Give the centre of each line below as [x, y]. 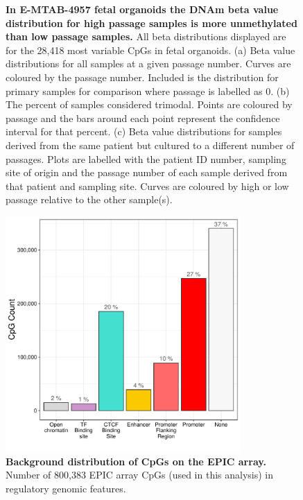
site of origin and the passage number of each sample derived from [147, 172]
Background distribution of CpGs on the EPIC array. [136, 461]
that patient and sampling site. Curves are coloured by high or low [147, 186]
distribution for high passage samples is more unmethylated [151, 23]
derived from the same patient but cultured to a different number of [150, 145]
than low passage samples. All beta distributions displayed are [146, 36]
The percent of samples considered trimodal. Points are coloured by [149, 104]
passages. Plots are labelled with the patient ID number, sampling [146, 158]
